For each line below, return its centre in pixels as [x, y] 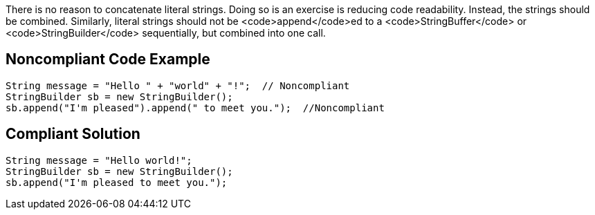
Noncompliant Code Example [108, 59]
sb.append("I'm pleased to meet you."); [117, 182]
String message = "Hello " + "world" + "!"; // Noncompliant [178, 85]
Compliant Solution [73, 134]
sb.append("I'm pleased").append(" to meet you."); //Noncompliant [195, 107]
